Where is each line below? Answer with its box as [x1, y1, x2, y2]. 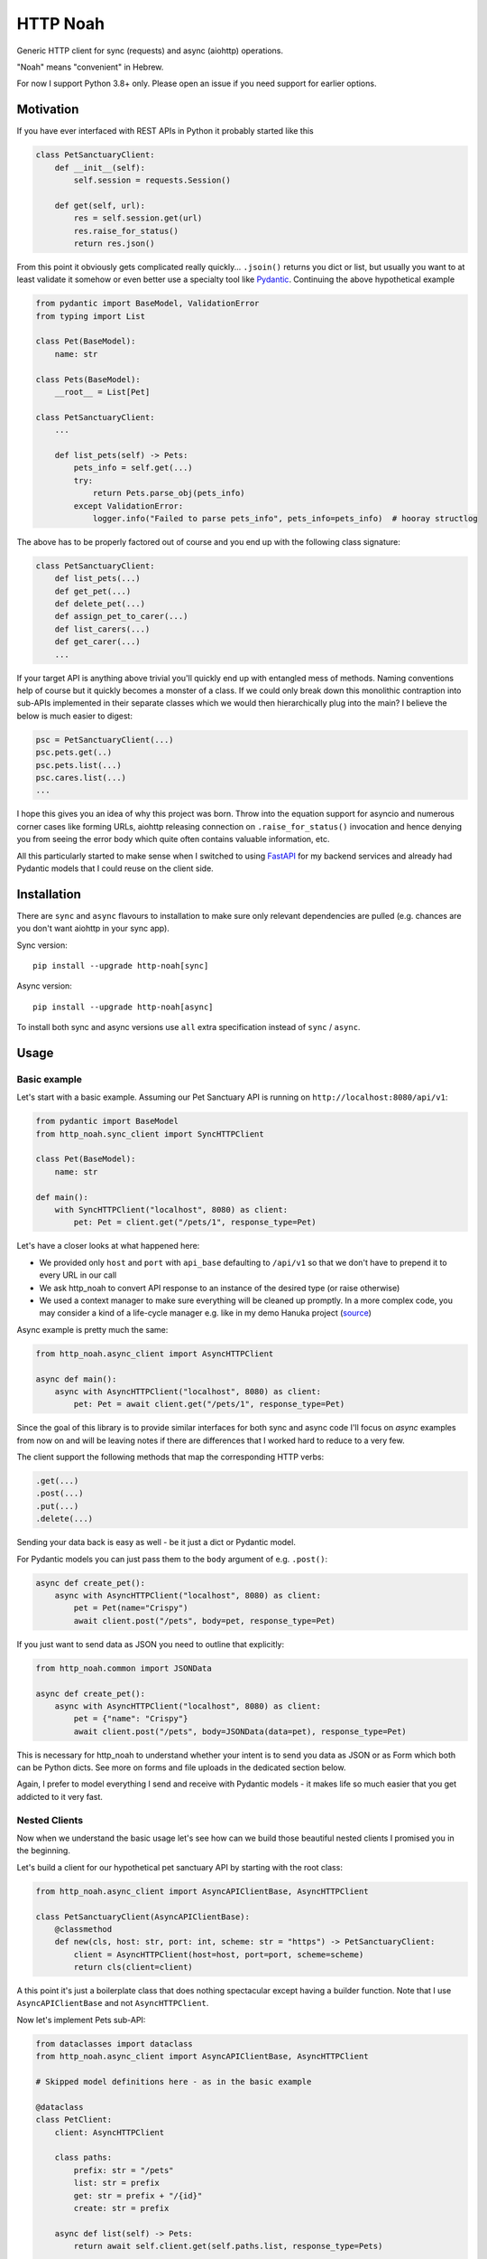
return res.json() [73, 238, 155, 248]
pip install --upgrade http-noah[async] [32, 1001, 214, 1012]
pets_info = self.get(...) [73, 463, 193, 473]
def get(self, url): [54, 200, 146, 211]
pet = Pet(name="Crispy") [73, 1603, 188, 1613]
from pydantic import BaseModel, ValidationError [35, 298, 260, 309]
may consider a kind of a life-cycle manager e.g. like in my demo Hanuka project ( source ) [39, 1308, 372, 1318]
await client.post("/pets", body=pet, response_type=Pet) [73, 1616, 335, 1626]
